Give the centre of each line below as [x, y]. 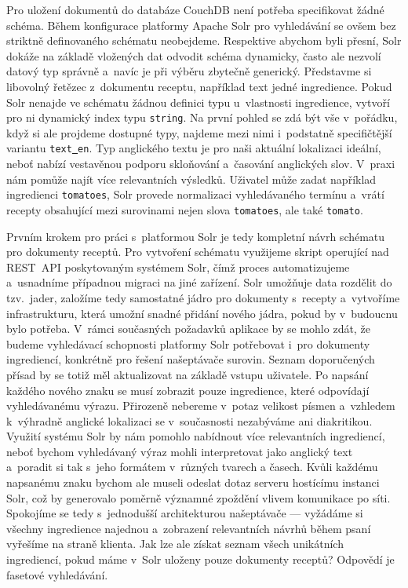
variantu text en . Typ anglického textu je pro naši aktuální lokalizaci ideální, [194, 148]
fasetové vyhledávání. [57, 574]
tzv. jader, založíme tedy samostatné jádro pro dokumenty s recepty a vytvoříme [203, 297]
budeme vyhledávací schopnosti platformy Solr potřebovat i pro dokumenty [188, 343]
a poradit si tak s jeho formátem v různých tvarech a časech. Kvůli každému [192, 467]
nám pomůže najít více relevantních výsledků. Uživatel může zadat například [191, 179]
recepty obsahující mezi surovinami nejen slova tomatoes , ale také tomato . [185, 209]
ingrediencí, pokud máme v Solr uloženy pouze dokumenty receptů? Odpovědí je [200, 559]
